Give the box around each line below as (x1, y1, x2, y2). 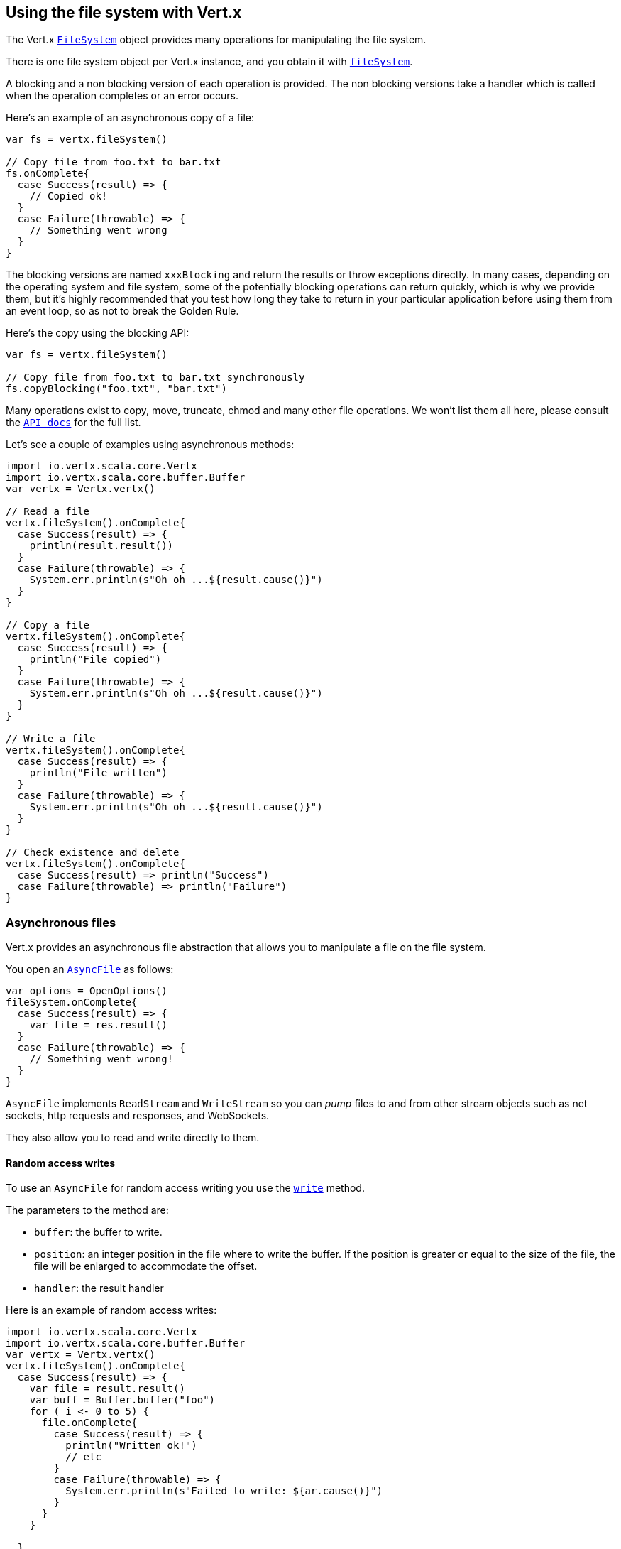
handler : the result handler (34, 1282, 164, 1295)
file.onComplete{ (41, 1417, 138, 1429)
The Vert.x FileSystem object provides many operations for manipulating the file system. (6, 33, 427, 46)
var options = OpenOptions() (6, 985, 167, 997)
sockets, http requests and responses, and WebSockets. (6, 1109, 270, 1122)
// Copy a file (6, 619, 90, 631)
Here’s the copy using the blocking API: (6, 327, 189, 339)
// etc (65, 1451, 101, 1463)
